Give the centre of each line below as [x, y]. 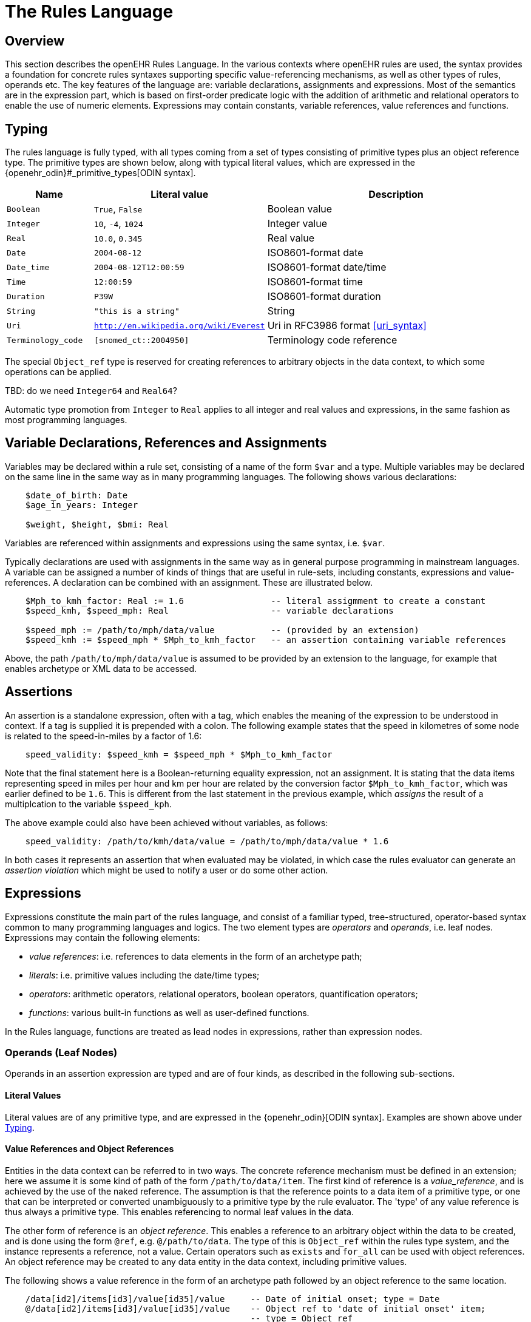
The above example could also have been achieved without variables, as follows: [167, 822]
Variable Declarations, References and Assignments [166, 443]
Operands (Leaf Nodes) [61, 1052]
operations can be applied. [58, 372]
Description [396, 195]
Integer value [297, 224]
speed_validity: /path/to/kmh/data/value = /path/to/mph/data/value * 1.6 [207, 841]
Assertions [39, 692]
